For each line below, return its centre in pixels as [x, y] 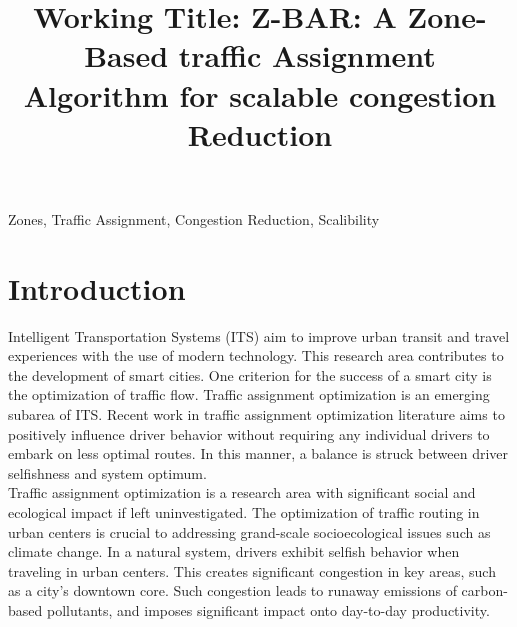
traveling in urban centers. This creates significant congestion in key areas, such [252, 570]
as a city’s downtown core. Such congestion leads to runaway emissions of [232, 590]
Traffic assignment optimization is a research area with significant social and [242, 492]
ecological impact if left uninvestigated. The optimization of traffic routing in [244, 512]
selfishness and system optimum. [107, 472]
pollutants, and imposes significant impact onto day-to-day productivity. [268, 609]
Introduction [97, 287]
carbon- [484, 590]
